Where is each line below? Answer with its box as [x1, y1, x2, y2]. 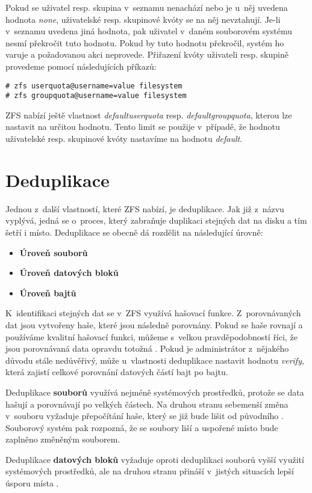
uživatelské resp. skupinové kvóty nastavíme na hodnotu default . [5, 132, 243, 145]
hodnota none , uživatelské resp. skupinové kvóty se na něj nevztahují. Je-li [5, 13, 281, 25]
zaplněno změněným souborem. [5, 433, 120, 446]
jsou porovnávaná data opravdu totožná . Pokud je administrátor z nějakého [5, 342, 289, 355]
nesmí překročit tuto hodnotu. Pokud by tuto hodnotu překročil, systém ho [5, 36, 284, 49]
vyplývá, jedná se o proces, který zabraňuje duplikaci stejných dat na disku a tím [5, 214, 307, 227]
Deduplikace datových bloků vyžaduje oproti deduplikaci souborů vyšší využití [5, 453, 304, 465]
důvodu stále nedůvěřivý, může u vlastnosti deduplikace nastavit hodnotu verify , [5, 354, 304, 366]
